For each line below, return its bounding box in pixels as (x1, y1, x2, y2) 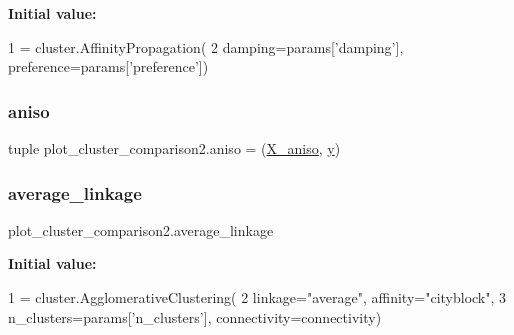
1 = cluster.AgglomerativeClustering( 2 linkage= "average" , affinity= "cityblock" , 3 (8, 287, 507, 307)
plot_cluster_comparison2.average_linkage (8, 219, 274, 240)
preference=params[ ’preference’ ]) (8, 56, 209, 77)
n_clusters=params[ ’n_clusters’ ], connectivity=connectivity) (8, 306, 382, 327)
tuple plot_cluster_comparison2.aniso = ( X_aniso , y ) (8, 138, 341, 158)
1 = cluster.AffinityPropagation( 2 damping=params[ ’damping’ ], (8, 36, 404, 57)
